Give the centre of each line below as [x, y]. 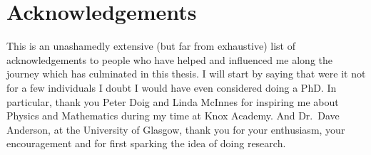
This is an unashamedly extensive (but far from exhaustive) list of [151, 46]
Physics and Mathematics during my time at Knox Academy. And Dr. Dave [173, 116]
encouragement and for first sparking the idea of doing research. [146, 143]
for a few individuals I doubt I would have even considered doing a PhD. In [172, 87]
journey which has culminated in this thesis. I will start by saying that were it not [186, 74]
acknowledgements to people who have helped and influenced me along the [170, 59]
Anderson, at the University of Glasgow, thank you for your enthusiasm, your [176, 129]
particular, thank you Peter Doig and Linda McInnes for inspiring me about [173, 101]
